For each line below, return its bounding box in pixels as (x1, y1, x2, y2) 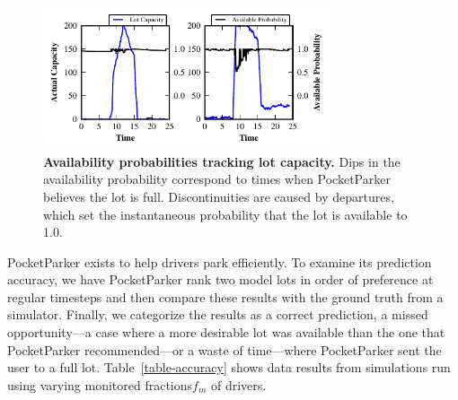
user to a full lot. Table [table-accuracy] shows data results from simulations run (7, 358, 451, 377)
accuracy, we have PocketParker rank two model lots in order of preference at (7, 270, 434, 289)
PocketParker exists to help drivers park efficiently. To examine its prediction (7, 252, 432, 271)
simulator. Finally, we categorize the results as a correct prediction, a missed (7, 305, 428, 324)
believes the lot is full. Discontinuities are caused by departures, (43, 187, 394, 205)
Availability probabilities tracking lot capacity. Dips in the (43, 152, 401, 170)
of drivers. (210, 375, 267, 394)
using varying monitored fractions (7, 375, 193, 394)
